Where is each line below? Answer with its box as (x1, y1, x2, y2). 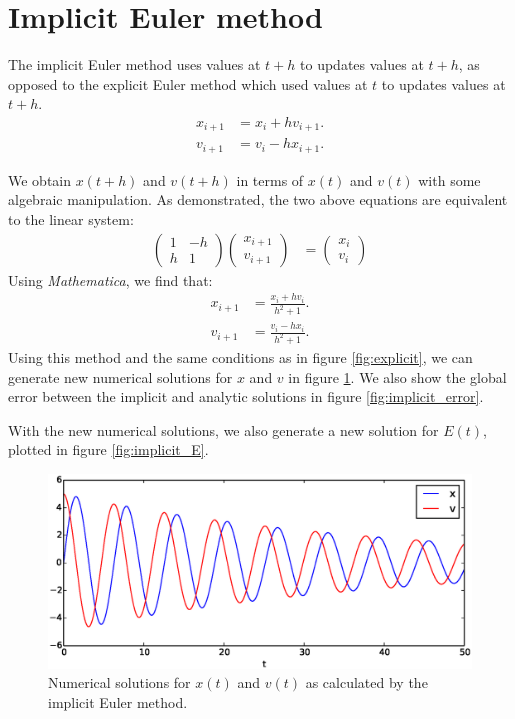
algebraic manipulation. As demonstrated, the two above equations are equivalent (8, 189, 508, 210)
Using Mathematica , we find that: (8, 269, 213, 290)
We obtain (8, 169, 72, 190)
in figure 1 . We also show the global (288, 366, 507, 387)
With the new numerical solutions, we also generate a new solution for (8, 419, 439, 440)
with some (418, 169, 481, 190)
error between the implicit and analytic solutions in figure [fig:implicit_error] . (8, 386, 484, 407)
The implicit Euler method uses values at (8, 54, 261, 75)
